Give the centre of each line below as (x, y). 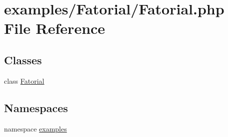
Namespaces (36, 107)
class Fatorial (24, 80)
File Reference (55, 28)
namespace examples (35, 128)
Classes (23, 60)
